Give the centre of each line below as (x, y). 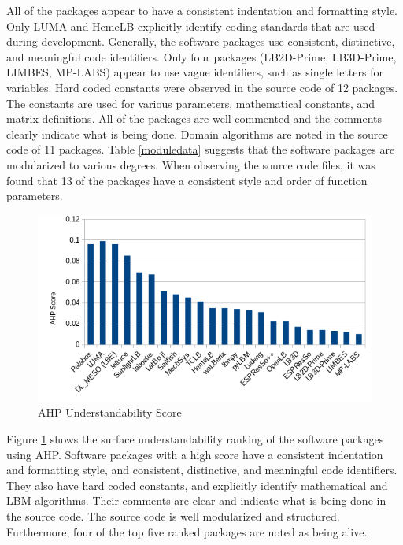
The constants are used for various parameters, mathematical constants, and (191, 103)
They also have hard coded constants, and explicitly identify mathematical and (197, 485)
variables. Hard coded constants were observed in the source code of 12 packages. (202, 87)
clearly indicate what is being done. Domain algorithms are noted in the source (197, 133)
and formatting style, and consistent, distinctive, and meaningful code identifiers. (202, 470)
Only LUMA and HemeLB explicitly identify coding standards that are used (191, 26)
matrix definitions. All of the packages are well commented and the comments (194, 119)
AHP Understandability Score (110, 412)
